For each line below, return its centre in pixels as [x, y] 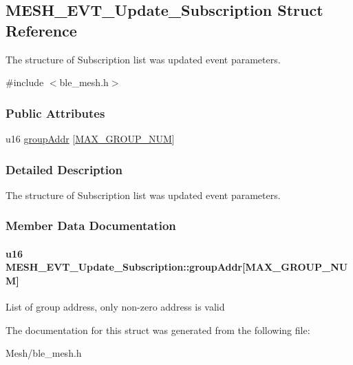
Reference [41, 30]
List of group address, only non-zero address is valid [115, 307]
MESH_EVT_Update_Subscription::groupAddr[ [126, 267]
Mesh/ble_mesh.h [44, 353]
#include [25, 82]
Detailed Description [64, 169]
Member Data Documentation [91, 226]
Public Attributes [55, 113]
